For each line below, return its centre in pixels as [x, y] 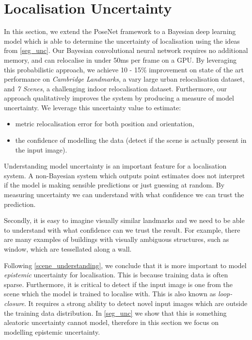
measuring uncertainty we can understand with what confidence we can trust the [124, 195]
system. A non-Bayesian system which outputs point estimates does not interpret [125, 175]
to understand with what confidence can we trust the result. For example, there [122, 229]
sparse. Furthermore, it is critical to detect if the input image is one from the [118, 284]
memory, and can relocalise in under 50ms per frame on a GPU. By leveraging [120, 59]
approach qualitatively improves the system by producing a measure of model [119, 98]
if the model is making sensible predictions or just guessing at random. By [114, 185]
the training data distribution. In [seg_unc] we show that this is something [115, 313]
